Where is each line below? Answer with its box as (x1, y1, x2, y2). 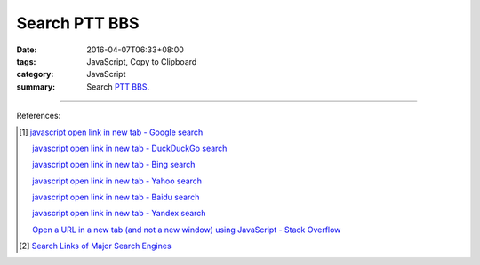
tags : (16, 56, 36, 66)
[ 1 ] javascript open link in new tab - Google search (19, 127, 204, 137)
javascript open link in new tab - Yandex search (32, 208, 206, 219)
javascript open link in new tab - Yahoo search (32, 175, 203, 186)
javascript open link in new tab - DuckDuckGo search (32, 143, 228, 153)
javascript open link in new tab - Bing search (32, 160, 196, 170)
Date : (16, 44, 37, 55)
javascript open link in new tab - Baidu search (32, 191, 200, 203)
